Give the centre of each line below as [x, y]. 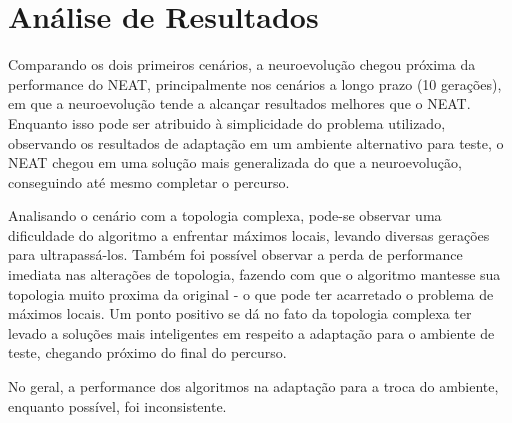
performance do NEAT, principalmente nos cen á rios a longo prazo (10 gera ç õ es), [255, 83]
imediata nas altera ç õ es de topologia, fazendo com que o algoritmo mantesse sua [254, 274]
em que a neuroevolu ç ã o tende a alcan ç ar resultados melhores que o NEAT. [239, 103]
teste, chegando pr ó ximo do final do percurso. [147, 352]
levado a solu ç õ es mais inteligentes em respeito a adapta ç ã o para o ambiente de [251, 332]
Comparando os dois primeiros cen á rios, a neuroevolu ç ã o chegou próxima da [242, 64]
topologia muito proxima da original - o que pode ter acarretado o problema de [251, 293]
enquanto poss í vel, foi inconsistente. [117, 405]
